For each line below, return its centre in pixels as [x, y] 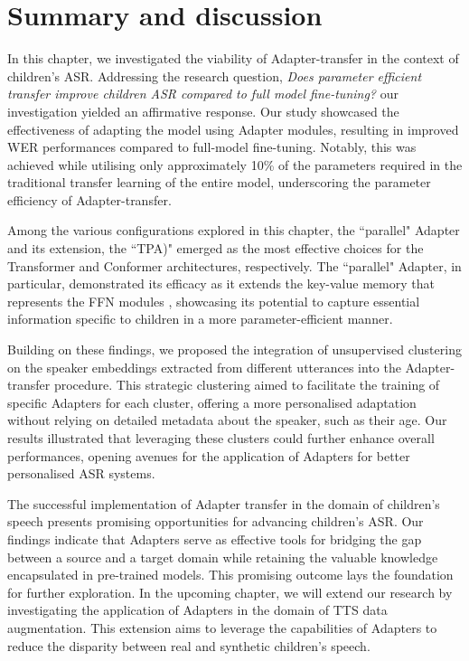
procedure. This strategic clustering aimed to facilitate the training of [247, 385]
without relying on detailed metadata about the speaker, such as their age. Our [227, 420]
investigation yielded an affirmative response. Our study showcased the [203, 111]
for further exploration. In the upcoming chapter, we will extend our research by [230, 592]
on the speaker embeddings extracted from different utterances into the [204, 367]
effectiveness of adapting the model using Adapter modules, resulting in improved [233, 129]
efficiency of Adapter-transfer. [89, 199]
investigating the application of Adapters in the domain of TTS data [197, 610]
